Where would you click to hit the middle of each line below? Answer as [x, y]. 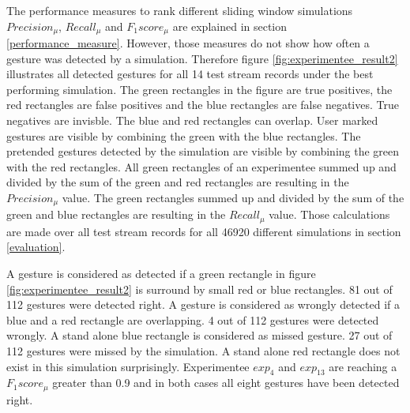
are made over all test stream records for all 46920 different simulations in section [204, 231]
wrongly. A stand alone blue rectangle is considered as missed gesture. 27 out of [199, 335]
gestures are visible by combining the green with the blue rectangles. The [184, 135]
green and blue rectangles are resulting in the [116, 214]
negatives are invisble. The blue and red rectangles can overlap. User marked [192, 120]
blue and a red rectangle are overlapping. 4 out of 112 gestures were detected [193, 319]
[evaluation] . [36, 247]
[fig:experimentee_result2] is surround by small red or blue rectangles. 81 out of [199, 289]
